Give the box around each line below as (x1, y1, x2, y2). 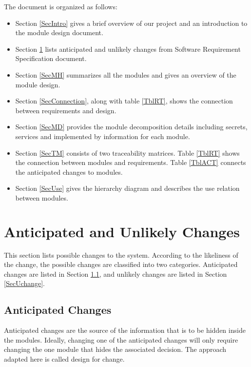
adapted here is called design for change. (4, 353, 125, 364)
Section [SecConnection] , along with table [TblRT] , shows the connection (15, 96, 233, 106)
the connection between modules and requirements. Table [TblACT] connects (15, 157, 246, 167)
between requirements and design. (15, 105, 116, 115)
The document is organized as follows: (4, 1, 117, 11)
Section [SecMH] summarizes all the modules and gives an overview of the (15, 69, 236, 80)
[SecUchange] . (4, 278, 45, 288)
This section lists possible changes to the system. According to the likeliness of (4, 249, 238, 260)
